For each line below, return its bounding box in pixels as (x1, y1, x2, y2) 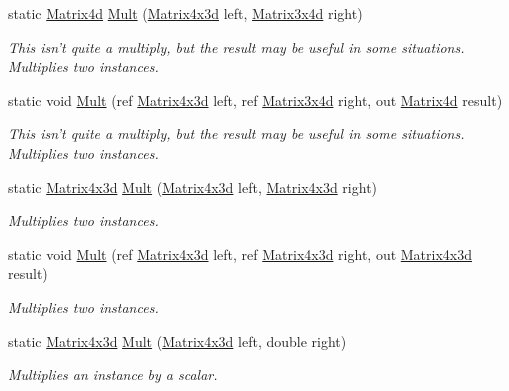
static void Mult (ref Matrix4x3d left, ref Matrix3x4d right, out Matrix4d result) (8, 89, 503, 110)
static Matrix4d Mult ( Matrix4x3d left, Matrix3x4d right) (8, 3, 363, 23)
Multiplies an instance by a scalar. (8, 364, 218, 385)
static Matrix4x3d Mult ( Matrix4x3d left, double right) (8, 330, 347, 351)
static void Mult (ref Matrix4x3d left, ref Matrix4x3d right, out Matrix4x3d (8, 243, 473, 264)
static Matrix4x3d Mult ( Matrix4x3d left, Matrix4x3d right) (8, 176, 378, 197)
